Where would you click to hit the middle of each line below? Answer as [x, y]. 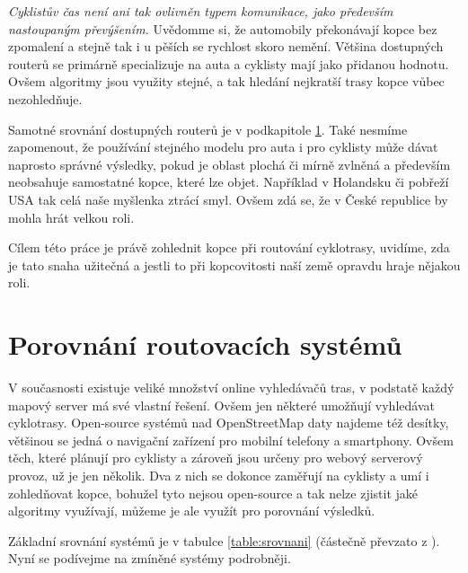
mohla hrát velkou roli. [71, 217]
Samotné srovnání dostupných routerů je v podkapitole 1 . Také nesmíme [208, 129]
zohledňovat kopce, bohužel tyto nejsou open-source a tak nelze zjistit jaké [213, 493]
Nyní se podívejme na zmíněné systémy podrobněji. [150, 558]
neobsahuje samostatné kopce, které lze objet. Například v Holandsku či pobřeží [229, 182]
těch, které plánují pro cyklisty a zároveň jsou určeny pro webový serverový [216, 458]
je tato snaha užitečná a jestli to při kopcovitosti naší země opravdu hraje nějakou [234, 264]
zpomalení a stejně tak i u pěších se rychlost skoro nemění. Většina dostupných [226, 46]
